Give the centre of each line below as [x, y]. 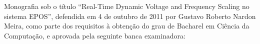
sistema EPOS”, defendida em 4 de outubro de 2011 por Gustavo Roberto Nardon [130, 16]
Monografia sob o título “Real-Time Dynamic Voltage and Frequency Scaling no [127, 6]
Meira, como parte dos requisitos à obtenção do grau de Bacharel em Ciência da [127, 26]
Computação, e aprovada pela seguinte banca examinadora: [95, 35]
